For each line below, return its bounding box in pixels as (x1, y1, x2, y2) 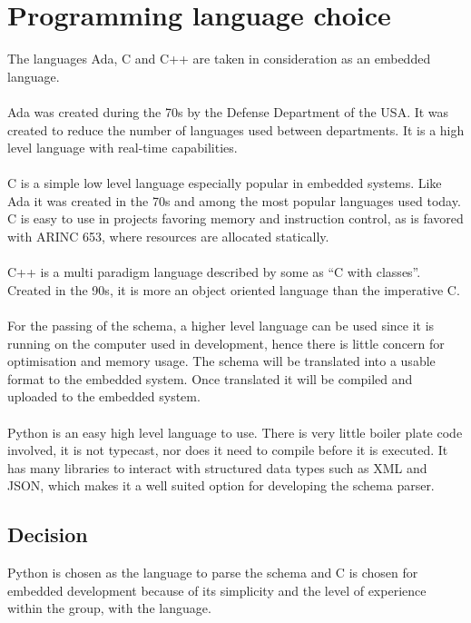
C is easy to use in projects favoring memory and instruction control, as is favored (7, 209, 464, 228)
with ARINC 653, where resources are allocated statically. (7, 227, 329, 246)
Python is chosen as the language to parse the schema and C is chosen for (7, 563, 418, 582)
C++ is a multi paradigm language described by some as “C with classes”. (7, 262, 421, 282)
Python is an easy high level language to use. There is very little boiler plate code (7, 422, 463, 441)
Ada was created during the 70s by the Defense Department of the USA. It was (7, 102, 449, 121)
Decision (7, 520, 88, 549)
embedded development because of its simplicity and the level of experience (7, 580, 427, 599)
